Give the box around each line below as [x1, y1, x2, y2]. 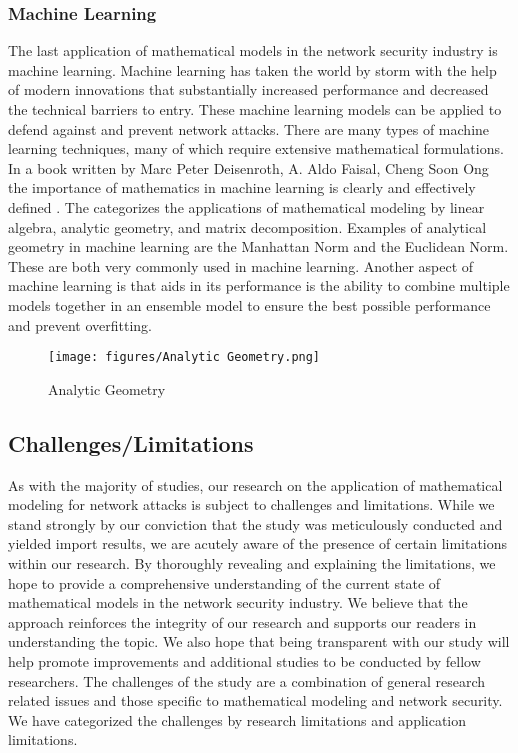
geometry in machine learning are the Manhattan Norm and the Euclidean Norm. [8, 236, 509, 257]
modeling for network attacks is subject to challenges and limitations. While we [8, 494, 495, 515]
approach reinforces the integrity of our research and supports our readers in [8, 611, 477, 632]
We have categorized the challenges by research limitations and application [8, 709, 467, 730]
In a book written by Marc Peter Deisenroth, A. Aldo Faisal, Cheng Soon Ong [8, 157, 489, 178]
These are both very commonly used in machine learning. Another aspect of [8, 255, 474, 276]
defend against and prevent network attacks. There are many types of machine [8, 118, 490, 139]
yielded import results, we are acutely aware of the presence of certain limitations [8, 533, 508, 554]
